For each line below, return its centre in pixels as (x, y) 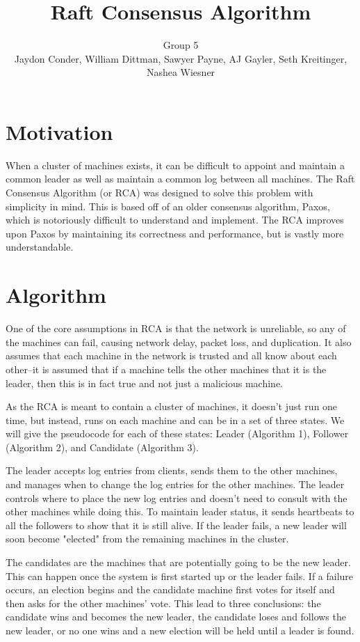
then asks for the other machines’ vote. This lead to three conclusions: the (163, 603)
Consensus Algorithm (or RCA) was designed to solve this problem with (159, 193)
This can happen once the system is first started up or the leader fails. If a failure (180, 576)
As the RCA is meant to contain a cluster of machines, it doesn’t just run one (172, 406)
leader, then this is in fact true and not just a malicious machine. (144, 383)
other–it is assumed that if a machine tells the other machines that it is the (166, 369)
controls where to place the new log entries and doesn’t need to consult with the (177, 498)
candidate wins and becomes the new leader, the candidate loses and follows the (176, 617)
